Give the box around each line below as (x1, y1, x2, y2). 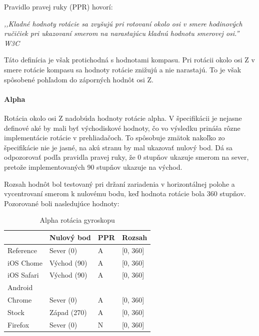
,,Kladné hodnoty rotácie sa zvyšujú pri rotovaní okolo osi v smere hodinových (4, 18, 242, 28)
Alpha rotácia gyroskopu (39, 215, 115, 225)
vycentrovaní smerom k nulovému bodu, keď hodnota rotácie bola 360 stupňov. (4, 188, 246, 199)
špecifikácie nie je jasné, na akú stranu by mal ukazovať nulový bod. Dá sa (4, 142, 233, 152)
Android (7, 282, 33, 293)
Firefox (7, 319, 29, 330)
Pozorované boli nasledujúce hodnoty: (4, 198, 119, 208)
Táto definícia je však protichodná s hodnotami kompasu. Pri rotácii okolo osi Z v (4, 54, 255, 65)
